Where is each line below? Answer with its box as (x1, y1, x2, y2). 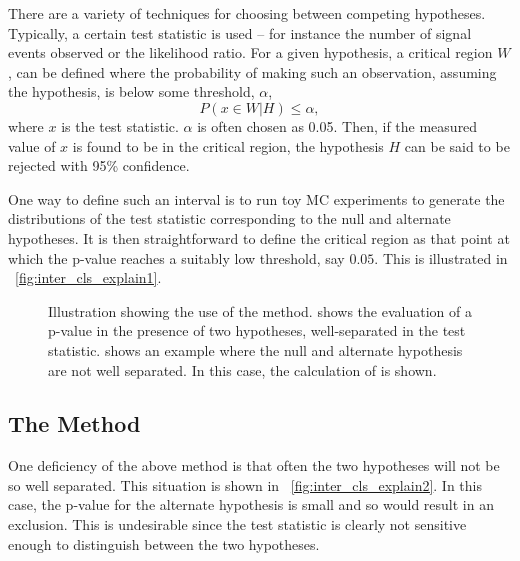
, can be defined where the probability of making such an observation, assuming (8, 61, 497, 82)
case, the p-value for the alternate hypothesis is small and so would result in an (8, 494, 494, 515)
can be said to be (404, 135, 510, 156)
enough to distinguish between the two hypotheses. (8, 533, 320, 554)
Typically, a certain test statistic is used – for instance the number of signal (8, 22, 472, 43)
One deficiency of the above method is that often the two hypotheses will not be (8, 455, 500, 476)
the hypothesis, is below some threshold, (8, 81, 255, 102)
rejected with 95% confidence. (8, 155, 190, 176)
